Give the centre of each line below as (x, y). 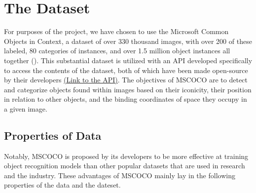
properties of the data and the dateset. (62, 185)
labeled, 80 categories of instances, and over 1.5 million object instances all (117, 51)
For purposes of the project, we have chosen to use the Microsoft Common (116, 31)
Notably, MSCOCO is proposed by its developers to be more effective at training (126, 156)
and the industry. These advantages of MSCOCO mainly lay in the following (120, 175)
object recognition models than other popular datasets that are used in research (125, 166)
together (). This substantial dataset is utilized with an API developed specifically (128, 60)
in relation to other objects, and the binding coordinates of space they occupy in (126, 99)
